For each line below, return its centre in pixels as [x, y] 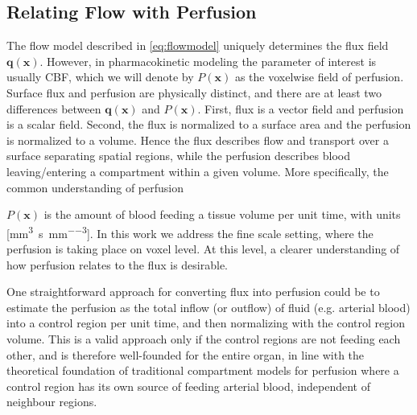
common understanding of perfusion [95, 187]
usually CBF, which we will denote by [100, 77]
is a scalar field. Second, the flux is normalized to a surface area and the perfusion [209, 124]
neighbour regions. [52, 402]
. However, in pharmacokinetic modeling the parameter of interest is [208, 61]
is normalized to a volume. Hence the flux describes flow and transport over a [198, 140]
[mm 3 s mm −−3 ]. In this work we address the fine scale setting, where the [190, 232]
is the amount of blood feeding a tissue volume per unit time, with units [222, 214]
